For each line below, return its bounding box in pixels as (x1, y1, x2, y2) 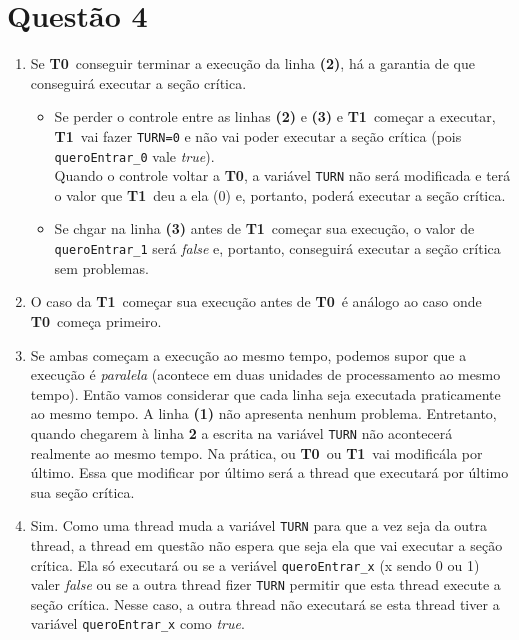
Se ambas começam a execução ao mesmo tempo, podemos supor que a (30, 344, 467, 365)
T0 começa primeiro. (30, 310, 162, 331)
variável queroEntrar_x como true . (30, 613, 245, 634)
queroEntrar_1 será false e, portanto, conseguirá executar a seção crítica (54, 238, 501, 259)
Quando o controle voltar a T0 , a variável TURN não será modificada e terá (54, 165, 511, 186)
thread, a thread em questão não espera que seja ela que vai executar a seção (30, 534, 503, 555)
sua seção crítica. (30, 481, 135, 502)
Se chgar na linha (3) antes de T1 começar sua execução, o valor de (54, 218, 475, 239)
